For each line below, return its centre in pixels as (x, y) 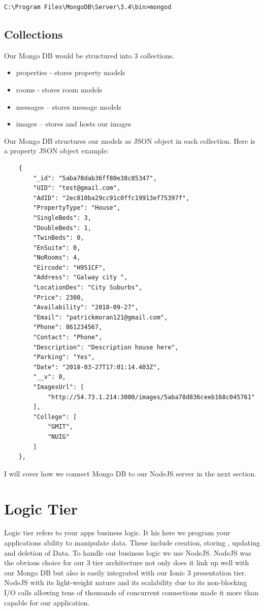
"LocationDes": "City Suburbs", (88, 288)
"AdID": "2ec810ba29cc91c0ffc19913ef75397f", (111, 198)
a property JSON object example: (57, 151)
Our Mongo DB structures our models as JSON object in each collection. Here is (130, 140)
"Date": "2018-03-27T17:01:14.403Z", (97, 367)
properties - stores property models (71, 72)
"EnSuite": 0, (57, 248)
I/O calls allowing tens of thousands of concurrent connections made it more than (131, 592)
